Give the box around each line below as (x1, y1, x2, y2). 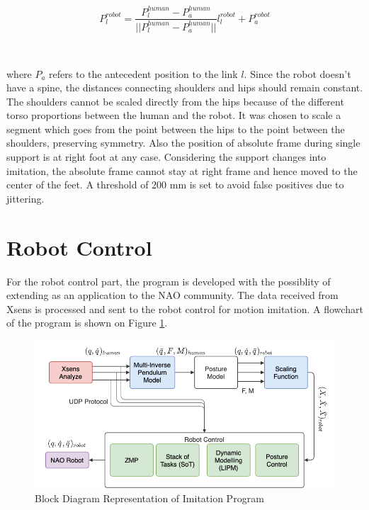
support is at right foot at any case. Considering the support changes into (6, 149, 327, 164)
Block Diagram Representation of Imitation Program (35, 490, 264, 505)
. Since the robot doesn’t (244, 66, 351, 81)
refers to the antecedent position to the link (49, 66, 238, 81)
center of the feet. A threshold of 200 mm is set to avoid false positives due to (6, 177, 344, 192)
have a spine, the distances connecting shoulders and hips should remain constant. (6, 80, 363, 95)
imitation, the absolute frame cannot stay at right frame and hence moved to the (6, 163, 358, 178)
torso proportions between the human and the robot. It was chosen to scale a (6, 108, 341, 123)
